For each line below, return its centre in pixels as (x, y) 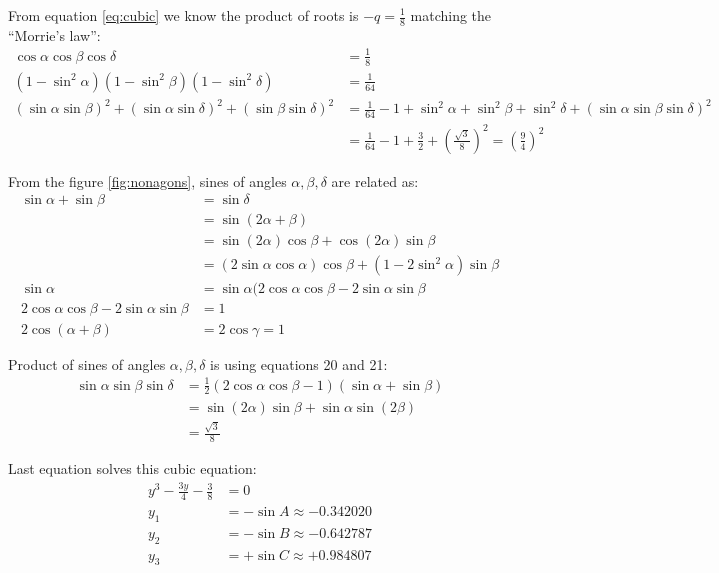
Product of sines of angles (87, 363)
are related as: (375, 180)
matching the (451, 15)
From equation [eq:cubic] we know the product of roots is (183, 15)
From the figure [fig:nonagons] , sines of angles (147, 180)
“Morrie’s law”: (54, 34)
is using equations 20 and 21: (299, 363)
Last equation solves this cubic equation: (132, 468)
